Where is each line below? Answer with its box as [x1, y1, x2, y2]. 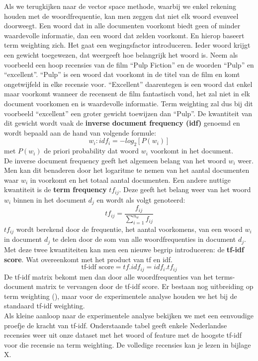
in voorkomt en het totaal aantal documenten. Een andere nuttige [30, 174, 231, 185]
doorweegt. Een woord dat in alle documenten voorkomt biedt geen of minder [4, 20, 241, 31]
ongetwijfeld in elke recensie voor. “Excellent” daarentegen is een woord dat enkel [4, 78, 253, 89]
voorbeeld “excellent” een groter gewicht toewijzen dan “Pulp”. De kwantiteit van [4, 108, 253, 118]
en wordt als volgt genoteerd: [96, 194, 185, 205]
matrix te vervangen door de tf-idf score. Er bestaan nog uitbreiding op [36, 281, 254, 291]
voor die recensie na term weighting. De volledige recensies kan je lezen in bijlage [4, 339, 251, 350]
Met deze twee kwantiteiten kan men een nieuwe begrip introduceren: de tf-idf [4, 244, 244, 254]
